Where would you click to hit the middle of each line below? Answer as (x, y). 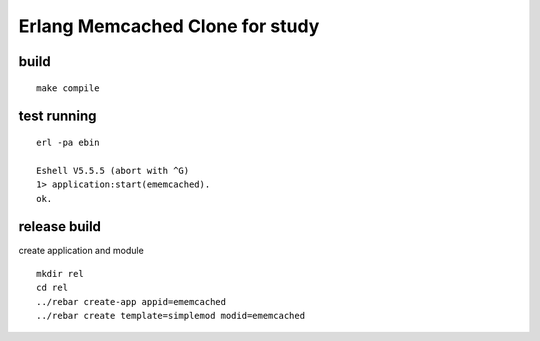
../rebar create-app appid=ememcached (131, 301)
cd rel (52, 288)
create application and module (81, 251)
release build (60, 226)
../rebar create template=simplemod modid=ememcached (170, 315)
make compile (68, 88)
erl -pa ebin (68, 142)
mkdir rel (60, 273)
